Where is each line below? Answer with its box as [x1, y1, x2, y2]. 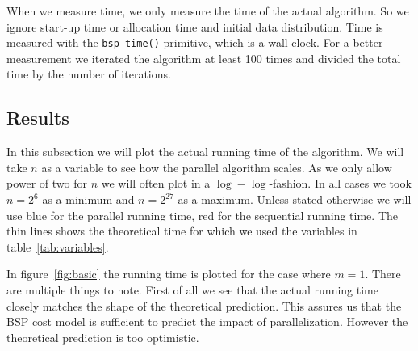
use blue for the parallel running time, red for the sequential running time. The [6, 206, 398, 223]
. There [365, 265, 401, 282]
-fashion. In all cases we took [269, 175, 412, 192]
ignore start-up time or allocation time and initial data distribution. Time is [6, 18, 383, 35]
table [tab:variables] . [6, 238, 109, 255]
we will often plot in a [101, 175, 211, 192]
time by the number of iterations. [6, 66, 171, 82]
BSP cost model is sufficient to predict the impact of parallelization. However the [6, 313, 408, 330]
